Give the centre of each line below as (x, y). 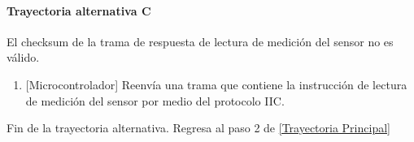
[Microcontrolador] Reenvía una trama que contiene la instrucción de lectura (216, 84)
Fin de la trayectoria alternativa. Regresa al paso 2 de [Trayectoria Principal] (198, 128)
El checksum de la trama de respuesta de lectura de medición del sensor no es (200, 41)
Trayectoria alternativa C (79, 10)
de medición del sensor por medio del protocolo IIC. (155, 100)
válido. (23, 57)
